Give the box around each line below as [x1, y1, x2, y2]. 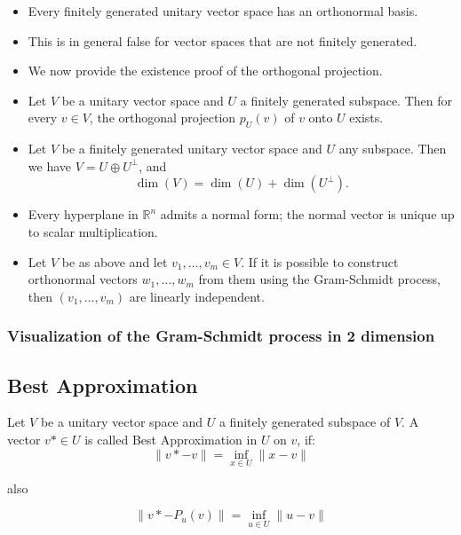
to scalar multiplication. [28, 222, 158, 240]
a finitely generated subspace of [219, 413, 391, 431]
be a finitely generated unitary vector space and [61, 139, 322, 158]
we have [28, 156, 71, 175]
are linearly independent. [129, 287, 265, 305]
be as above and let [61, 252, 168, 271]
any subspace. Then [338, 139, 447, 158]
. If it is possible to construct [241, 252, 399, 271]
